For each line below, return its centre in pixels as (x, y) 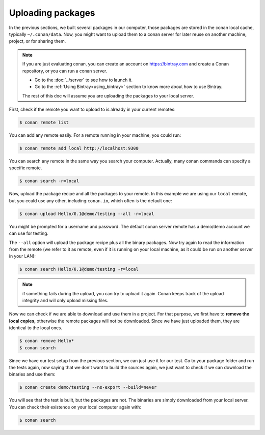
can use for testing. (29, 233)
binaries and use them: (32, 374)
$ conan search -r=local (49, 181)
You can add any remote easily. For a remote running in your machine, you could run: (95, 135)
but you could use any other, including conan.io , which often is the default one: (91, 201)
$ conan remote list (44, 123)
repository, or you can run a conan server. (65, 71)
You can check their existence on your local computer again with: (75, 407)
